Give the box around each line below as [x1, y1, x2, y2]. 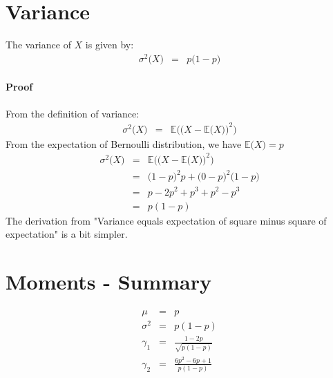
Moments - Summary [6, 267, 212, 295]
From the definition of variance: [6, 106, 140, 120]
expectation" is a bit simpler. [6, 227, 128, 241]
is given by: [85, 37, 134, 52]
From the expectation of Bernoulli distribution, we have [6, 136, 242, 151]
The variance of [6, 37, 71, 52]
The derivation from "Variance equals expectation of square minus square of [6, 213, 327, 227]
